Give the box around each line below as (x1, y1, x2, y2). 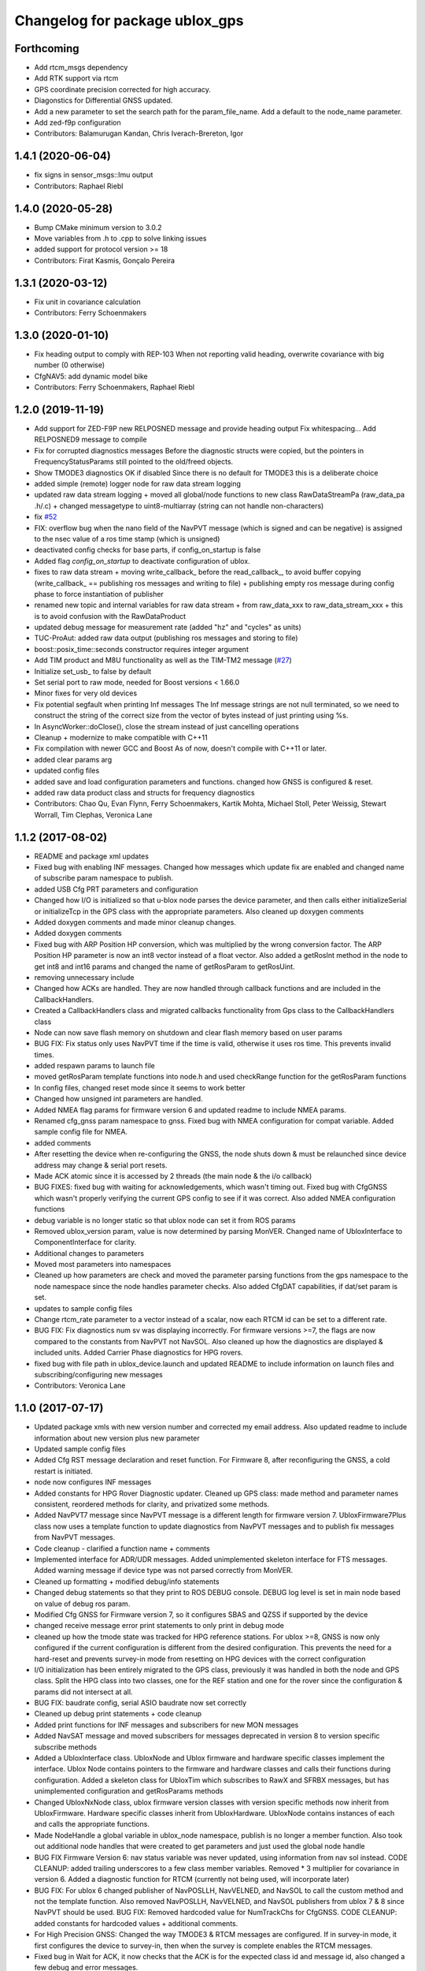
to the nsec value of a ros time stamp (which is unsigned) (34, 534, 220, 543)
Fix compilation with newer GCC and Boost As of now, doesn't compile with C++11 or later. (34, 743, 327, 753)
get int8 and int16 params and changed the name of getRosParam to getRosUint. (34, 962, 295, 971)
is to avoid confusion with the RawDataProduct (34, 611, 187, 620)
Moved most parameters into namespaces (34, 1260, 172, 1269)
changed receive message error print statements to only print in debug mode (34, 1621, 285, 1630)
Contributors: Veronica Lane (34, 1380, 126, 1391)
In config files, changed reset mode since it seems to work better (34, 1082, 246, 1092)
